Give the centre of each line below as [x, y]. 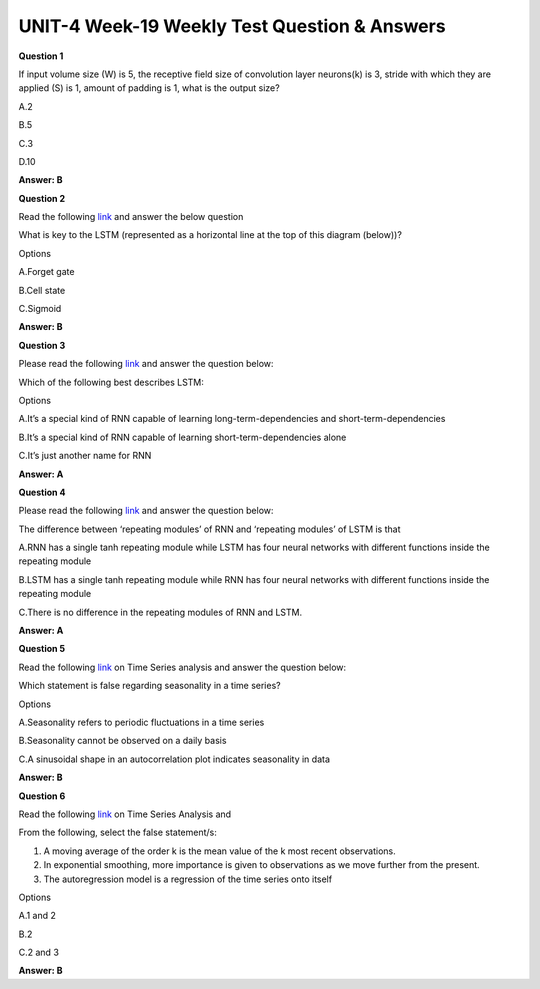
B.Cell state [42, 290]
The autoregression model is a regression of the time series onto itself [188, 879]
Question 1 [41, 56]
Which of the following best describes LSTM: [111, 382]
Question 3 [42, 345]
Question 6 [42, 796]
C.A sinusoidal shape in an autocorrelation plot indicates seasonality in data [174, 759]
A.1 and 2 [37, 916]
